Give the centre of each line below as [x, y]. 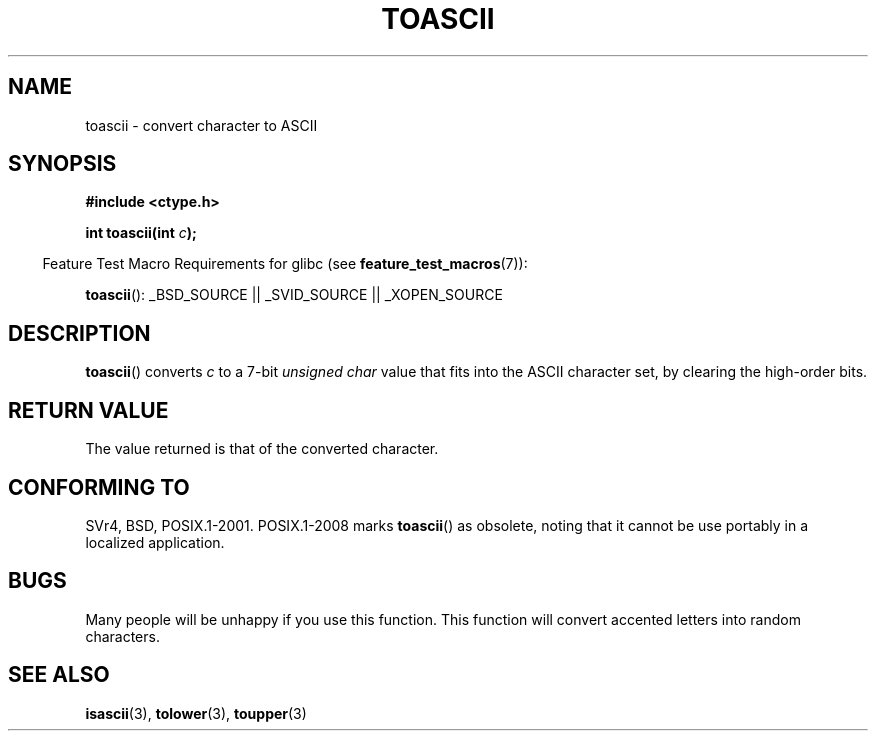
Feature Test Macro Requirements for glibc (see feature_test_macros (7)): [285, 264]
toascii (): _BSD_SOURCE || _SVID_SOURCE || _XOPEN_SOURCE [294, 295]
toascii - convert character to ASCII [201, 125]
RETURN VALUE [88, 410]
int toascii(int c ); [141, 233]
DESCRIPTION [79, 333]
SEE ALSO [59, 675]
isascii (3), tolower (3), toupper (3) [196, 713]
